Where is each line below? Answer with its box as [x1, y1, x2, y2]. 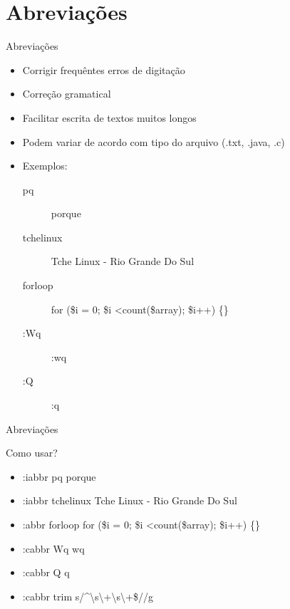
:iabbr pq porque [22, 469, 96, 484]
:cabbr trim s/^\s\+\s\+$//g [22, 588, 153, 603]
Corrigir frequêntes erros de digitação [22, 62, 185, 77]
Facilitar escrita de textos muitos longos [22, 110, 197, 125]
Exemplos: [22, 158, 68, 173]
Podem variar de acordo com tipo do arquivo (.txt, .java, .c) [22, 134, 285, 149]
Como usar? [6, 445, 58, 460]
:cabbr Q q [22, 565, 70, 580]
